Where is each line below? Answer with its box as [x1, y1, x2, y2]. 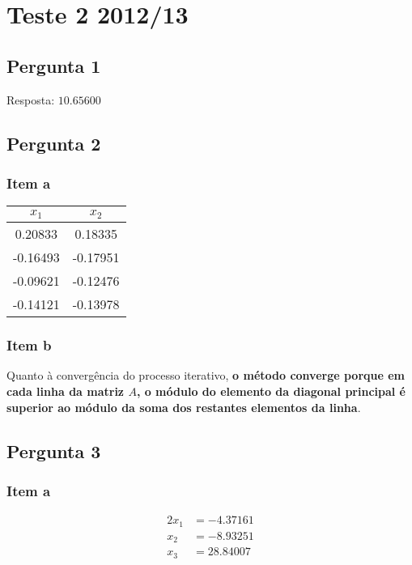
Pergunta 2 [6, 130, 101, 155]
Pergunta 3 [6, 438, 101, 463]
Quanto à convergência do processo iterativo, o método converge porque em [6, 367, 406, 384]
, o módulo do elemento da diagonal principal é [136, 382, 406, 399]
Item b [6, 335, 52, 355]
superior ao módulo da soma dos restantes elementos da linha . [6, 398, 361, 415]
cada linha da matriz [6, 382, 125, 399]
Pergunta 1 [6, 53, 101, 78]
